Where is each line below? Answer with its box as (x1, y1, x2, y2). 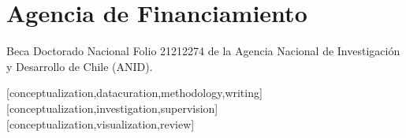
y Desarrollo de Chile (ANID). (6, 58, 153, 74)
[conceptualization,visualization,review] (6, 115, 195, 132)
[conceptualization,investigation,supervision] (6, 99, 218, 116)
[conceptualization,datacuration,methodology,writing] (6, 84, 263, 101)
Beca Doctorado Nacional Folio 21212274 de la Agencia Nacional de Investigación (6, 43, 400, 59)
